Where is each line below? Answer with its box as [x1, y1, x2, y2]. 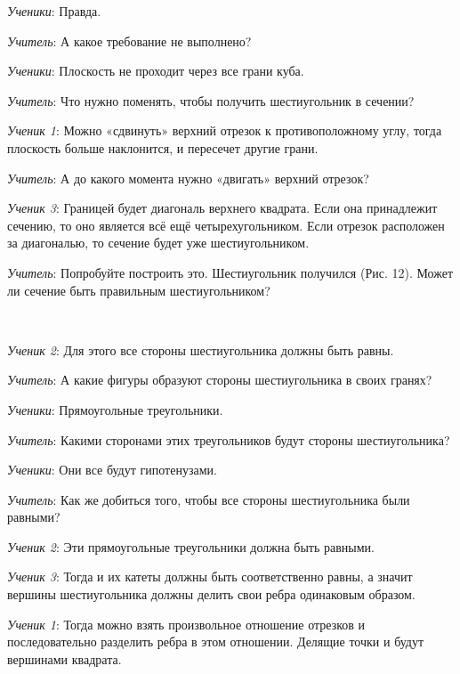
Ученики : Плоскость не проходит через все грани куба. [7, 61, 304, 80]
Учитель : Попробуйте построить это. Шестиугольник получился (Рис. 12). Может [7, 263, 454, 281]
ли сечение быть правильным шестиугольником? [7, 280, 270, 299]
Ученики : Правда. [7, 2, 101, 20]
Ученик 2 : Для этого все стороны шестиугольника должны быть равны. [7, 340, 394, 359]
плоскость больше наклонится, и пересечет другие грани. [7, 138, 319, 157]
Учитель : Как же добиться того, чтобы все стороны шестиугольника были [7, 490, 410, 508]
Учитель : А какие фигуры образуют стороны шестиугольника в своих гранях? [7, 370, 432, 389]
